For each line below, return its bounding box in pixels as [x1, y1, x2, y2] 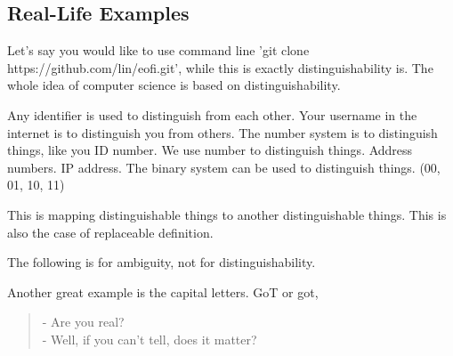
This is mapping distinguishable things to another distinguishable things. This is [7, 205, 447, 223]
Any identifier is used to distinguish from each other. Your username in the [7, 105, 417, 124]
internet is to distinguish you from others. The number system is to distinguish [7, 123, 438, 142]
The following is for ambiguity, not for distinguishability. [7, 253, 316, 271]
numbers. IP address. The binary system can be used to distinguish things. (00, [7, 158, 441, 176]
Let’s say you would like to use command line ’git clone [7, 41, 310, 60]
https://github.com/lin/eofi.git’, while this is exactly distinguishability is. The [7, 58, 433, 77]
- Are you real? [42, 312, 125, 331]
